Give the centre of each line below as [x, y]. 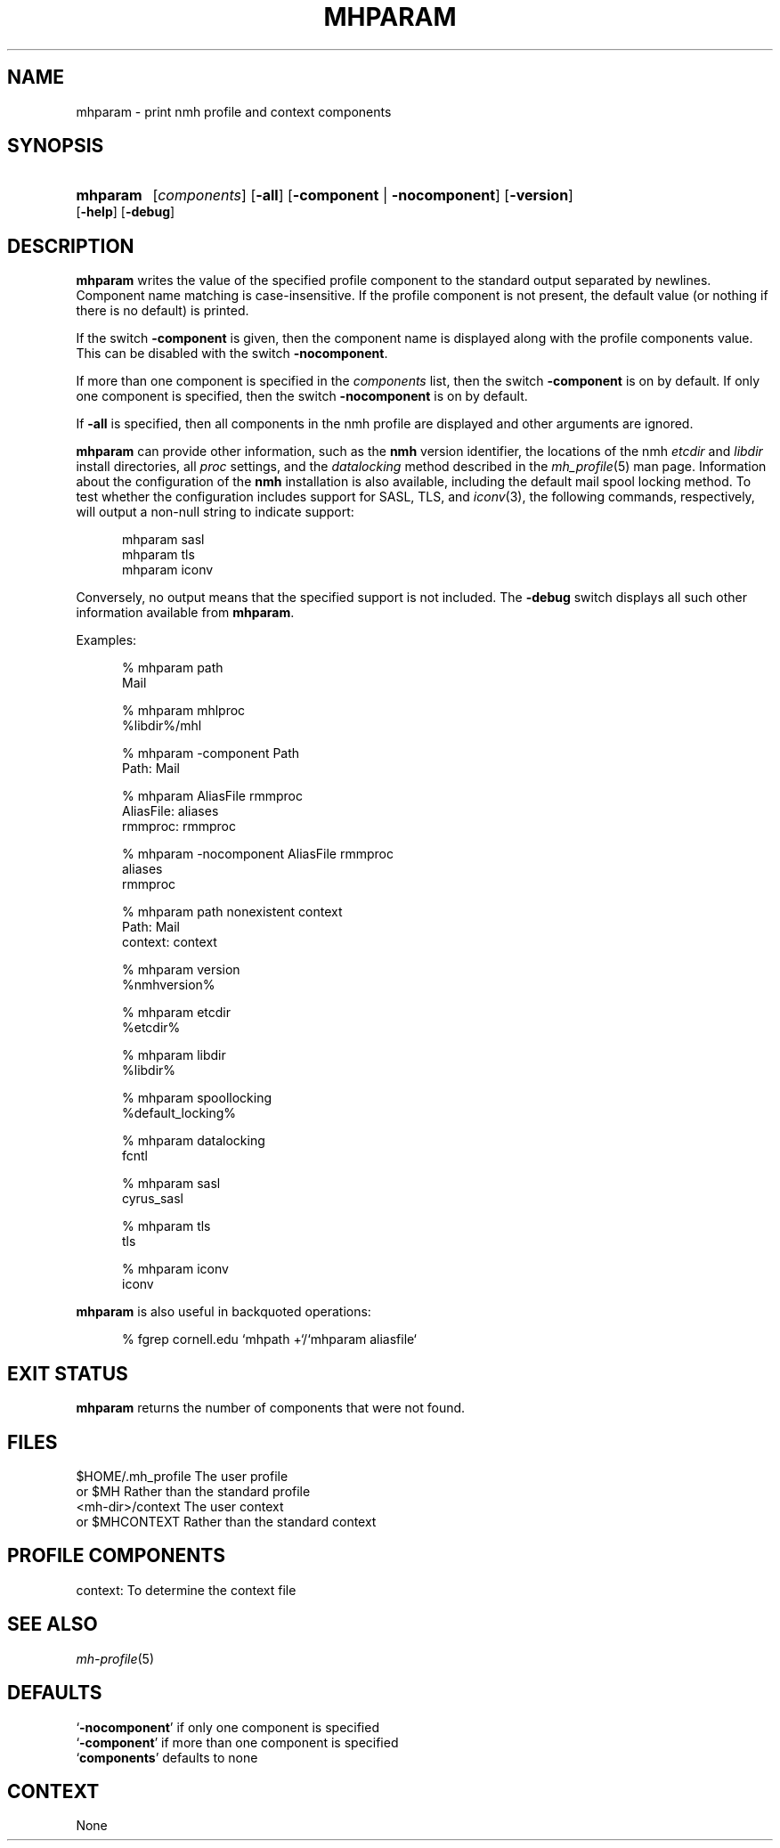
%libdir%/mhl [162, 726]
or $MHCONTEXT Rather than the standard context [226, 1521]
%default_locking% [179, 1113]
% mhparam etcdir [176, 1013]
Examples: [106, 640]
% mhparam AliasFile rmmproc [212, 796]
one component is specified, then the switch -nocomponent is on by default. [302, 396]
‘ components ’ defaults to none [167, 1757]
